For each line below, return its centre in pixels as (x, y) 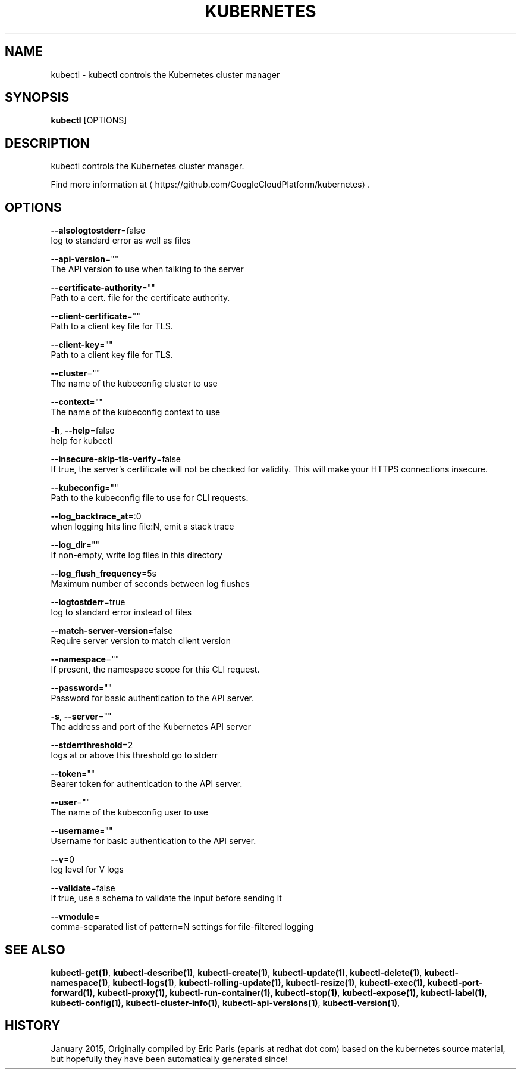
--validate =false (83, 888)
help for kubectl (81, 441)
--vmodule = (75, 917)
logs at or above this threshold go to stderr (134, 755)
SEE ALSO (35, 950)
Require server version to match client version (141, 641)
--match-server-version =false (112, 631)
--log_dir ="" (75, 545)
